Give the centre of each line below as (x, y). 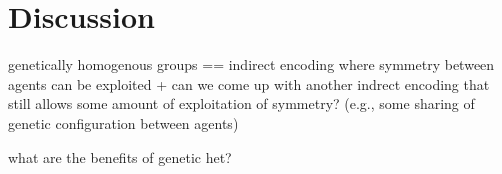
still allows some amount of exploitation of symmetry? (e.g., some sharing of (241, 103)
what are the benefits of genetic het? (120, 156)
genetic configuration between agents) (123, 122)
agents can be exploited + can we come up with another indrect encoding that (249, 83)
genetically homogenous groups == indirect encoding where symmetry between (251, 64)
